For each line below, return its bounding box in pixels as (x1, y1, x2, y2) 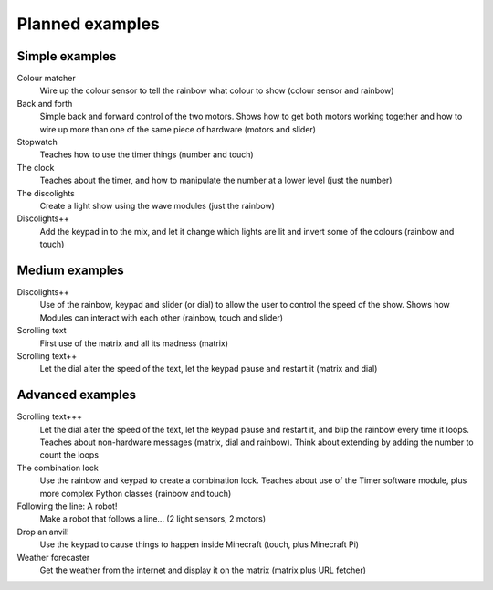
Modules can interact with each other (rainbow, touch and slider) (39, 311, 283, 323)
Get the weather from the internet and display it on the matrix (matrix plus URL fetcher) (39, 564, 367, 575)
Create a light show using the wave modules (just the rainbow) (39, 200, 276, 211)
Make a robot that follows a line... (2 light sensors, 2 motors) (39, 513, 267, 524)
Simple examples (16, 48, 117, 64)
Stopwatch (16, 137, 58, 148)
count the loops (39, 449, 100, 460)
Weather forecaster (16, 552, 90, 563)
